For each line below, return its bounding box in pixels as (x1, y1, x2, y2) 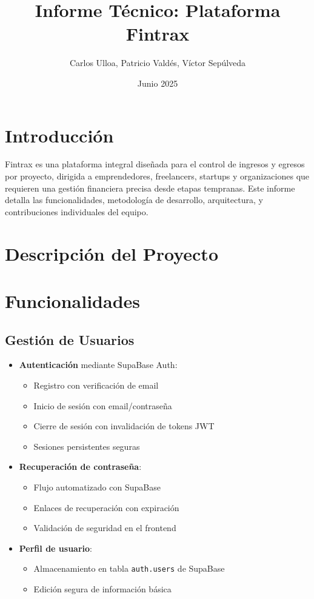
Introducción (5, 122, 114, 147)
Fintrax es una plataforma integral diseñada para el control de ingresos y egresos (5, 158, 305, 170)
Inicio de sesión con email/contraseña (33, 399, 172, 412)
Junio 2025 (137, 76, 178, 89)
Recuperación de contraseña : (19, 460, 142, 473)
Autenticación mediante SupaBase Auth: (19, 358, 178, 371)
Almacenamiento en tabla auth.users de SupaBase (33, 562, 225, 575)
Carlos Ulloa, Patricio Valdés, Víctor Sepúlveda (69, 56, 246, 69)
